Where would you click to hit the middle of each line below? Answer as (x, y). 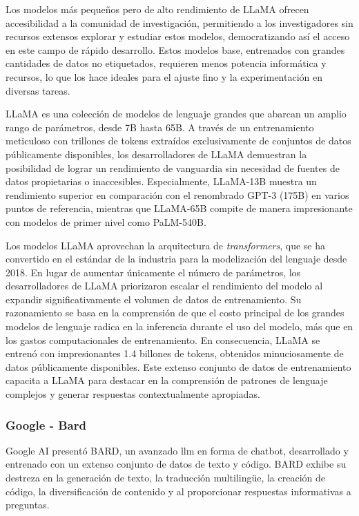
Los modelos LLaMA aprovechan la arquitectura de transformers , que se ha (166, 245)
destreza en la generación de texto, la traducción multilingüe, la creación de (165, 478)
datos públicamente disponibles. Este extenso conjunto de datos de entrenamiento (178, 366)
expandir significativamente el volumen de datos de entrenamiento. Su (154, 299)
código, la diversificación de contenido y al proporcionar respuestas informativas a (178, 491)
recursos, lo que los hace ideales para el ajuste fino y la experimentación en (164, 76)
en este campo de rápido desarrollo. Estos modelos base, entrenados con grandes (175, 49)
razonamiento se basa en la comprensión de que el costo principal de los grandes (175, 313)
